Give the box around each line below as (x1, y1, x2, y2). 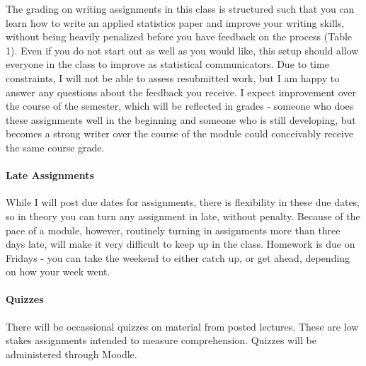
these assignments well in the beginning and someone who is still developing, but (6, 112, 356, 127)
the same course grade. (6, 139, 105, 154)
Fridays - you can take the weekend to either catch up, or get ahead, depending (6, 250, 350, 265)
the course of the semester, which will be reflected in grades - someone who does (6, 98, 354, 113)
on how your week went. (6, 264, 110, 279)
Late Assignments (6, 168, 94, 183)
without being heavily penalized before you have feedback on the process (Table (6, 29, 353, 44)
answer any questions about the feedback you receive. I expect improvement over (6, 84, 356, 99)
